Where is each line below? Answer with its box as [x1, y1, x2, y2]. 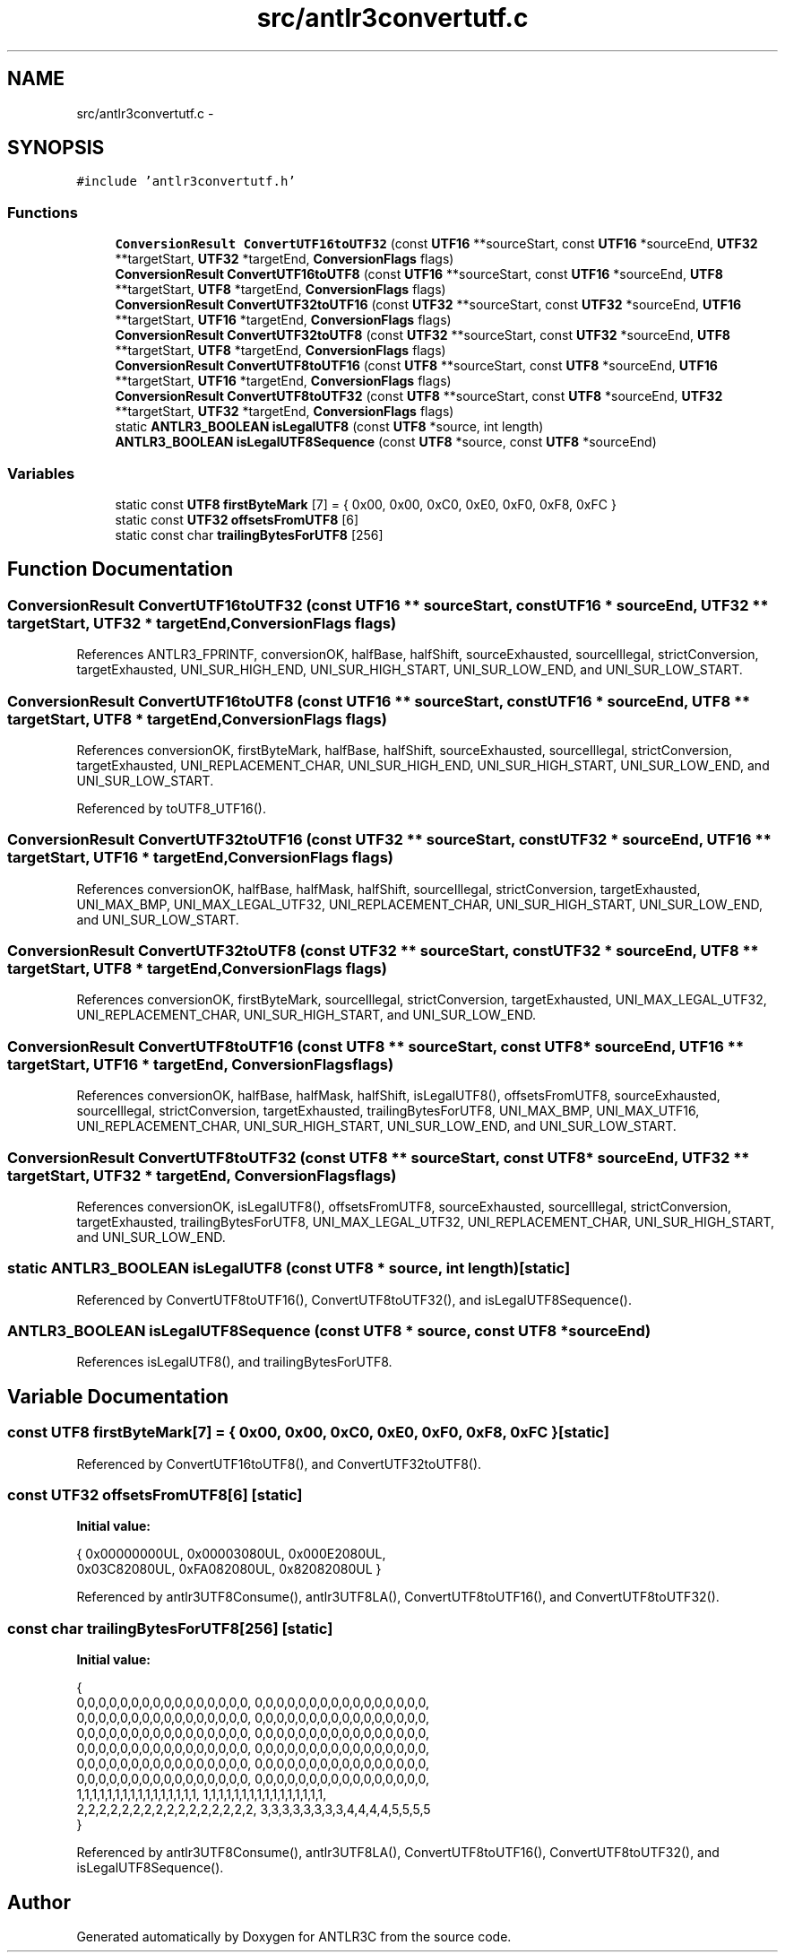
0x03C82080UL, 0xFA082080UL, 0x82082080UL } [76, 1561, 382, 1577]
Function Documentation [7, 558, 233, 581]
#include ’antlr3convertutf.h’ [76, 174, 296, 189]
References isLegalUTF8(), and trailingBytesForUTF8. [76, 1354, 392, 1370]
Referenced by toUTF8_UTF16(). [76, 800, 266, 816]
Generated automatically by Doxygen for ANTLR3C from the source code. [76, 1928, 512, 1944]
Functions [7, 203, 78, 221]
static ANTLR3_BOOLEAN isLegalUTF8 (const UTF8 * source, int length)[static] [7, 1259, 571, 1278]
